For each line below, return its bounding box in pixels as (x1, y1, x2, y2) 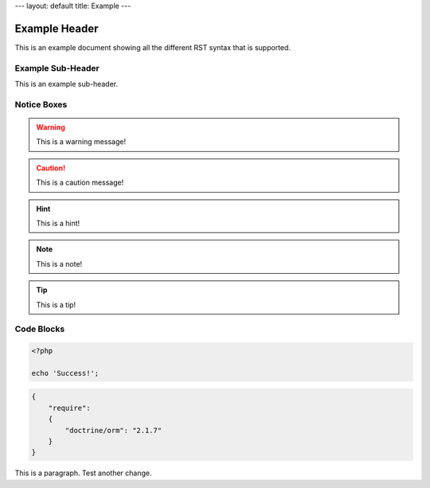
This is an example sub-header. (14, 80, 119, 89)
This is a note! (36, 259, 83, 268)
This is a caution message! (36, 178, 124, 187)
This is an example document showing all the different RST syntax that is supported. (14, 42, 291, 52)
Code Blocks (14, 323, 65, 334)
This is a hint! (36, 218, 80, 228)
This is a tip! (36, 299, 76, 310)
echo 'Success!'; (31, 369, 100, 377)
